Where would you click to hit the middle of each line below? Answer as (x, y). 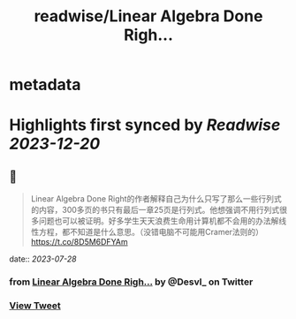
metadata (45, 85)
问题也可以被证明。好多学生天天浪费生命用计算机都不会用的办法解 (159, 221)
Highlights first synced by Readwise (145, 125)
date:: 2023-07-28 (43, 259)
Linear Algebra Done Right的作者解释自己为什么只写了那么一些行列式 (156, 199)
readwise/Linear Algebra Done (148, 16)
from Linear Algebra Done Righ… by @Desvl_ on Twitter (131, 282)
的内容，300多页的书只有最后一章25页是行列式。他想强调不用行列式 (155, 210)
